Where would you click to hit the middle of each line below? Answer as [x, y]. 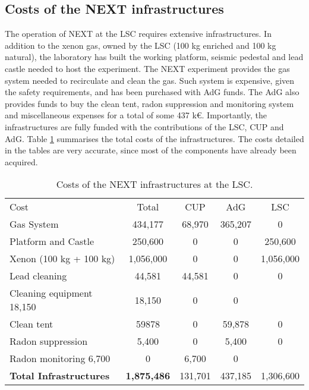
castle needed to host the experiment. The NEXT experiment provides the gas [147, 68]
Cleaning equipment [51, 293]
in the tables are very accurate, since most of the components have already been [151, 150]
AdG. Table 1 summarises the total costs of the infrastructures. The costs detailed [154, 138]
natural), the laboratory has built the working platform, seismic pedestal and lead [154, 57]
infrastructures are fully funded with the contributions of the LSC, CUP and [144, 126]
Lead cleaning [38, 276]
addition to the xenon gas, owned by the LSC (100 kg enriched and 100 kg [141, 45]
